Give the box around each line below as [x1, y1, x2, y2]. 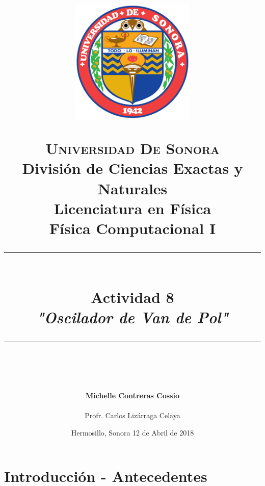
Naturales [97, 177, 168, 198]
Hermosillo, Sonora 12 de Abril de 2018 [71, 427, 194, 438]
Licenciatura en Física [54, 197, 211, 218]
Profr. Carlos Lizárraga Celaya [85, 410, 180, 421]
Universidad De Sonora [45, 138, 220, 159]
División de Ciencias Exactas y [22, 158, 243, 178]
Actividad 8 [91, 287, 174, 308]
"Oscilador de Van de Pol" [36, 306, 229, 328]
